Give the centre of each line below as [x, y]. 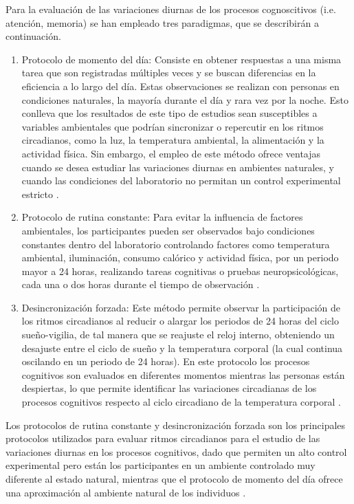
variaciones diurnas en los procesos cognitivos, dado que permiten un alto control [176, 451]
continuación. [33, 36]
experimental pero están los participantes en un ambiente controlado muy [161, 465]
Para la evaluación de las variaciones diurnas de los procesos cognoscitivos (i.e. [171, 9]
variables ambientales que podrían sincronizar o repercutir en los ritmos [173, 126]
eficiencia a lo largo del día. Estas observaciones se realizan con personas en [180, 86]
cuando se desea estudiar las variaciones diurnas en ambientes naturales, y [178, 167]
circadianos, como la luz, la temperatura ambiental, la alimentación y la [173, 140]
